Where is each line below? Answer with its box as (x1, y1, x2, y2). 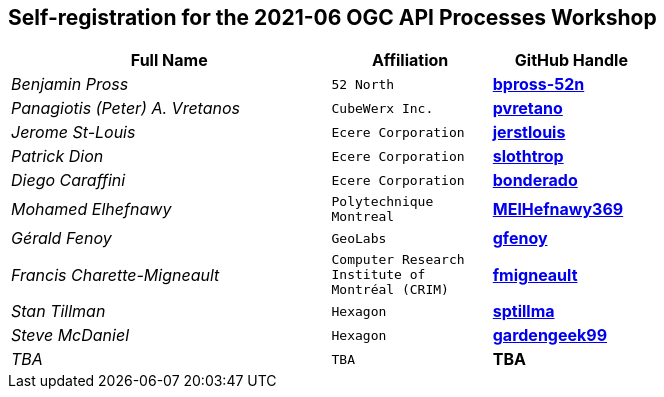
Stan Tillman (11, 301, 106, 322)
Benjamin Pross (11, 74, 129, 95)
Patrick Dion (11, 146, 104, 167)
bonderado (492, 170, 578, 191)
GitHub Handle (514, 50, 628, 71)
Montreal (331, 209, 395, 225)
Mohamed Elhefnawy (11, 199, 172, 220)
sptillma (492, 301, 555, 322)
